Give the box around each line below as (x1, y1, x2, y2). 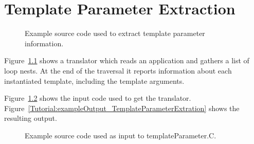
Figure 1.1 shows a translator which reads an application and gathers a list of (4, 55, 249, 66)
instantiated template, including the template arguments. (4, 75, 185, 86)
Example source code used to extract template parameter (25, 28, 205, 39)
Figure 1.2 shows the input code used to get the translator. (4, 93, 191, 103)
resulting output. (4, 113, 57, 123)
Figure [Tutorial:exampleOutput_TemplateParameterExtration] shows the (4, 102, 240, 113)
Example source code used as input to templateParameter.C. (25, 130, 216, 140)
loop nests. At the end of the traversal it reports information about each (4, 65, 232, 76)
